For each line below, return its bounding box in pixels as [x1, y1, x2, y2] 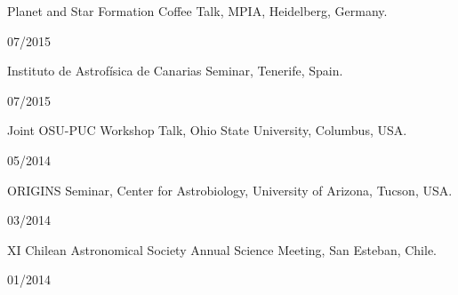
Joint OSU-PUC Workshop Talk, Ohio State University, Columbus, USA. [7, 121, 407, 140]
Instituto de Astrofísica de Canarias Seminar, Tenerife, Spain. [7, 61, 343, 80]
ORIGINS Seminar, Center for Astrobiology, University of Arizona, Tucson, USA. [7, 180, 453, 199]
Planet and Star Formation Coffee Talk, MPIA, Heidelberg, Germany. [7, 2, 388, 20]
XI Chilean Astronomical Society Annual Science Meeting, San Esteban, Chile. [7, 240, 438, 259]
